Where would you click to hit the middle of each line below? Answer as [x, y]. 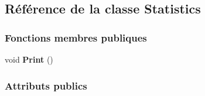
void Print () [29, 59]
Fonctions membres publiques [76, 37]
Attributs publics [46, 85]
